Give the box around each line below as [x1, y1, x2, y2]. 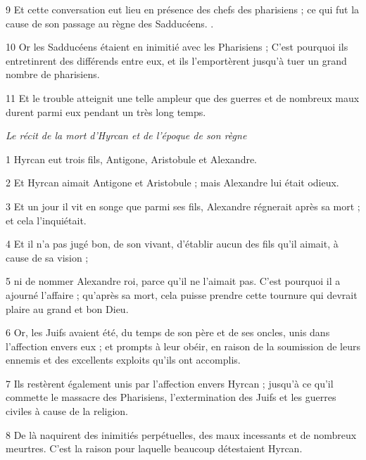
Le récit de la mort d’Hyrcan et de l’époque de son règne [6, 128, 247, 143]
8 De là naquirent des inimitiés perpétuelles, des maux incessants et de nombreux [6, 427, 357, 442]
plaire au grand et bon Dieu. [6, 301, 129, 316]
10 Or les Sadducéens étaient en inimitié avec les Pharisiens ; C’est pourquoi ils [6, 39, 348, 54]
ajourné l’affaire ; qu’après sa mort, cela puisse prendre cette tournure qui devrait [6, 287, 358, 302]
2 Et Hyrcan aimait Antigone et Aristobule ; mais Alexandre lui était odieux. [6, 175, 339, 190]
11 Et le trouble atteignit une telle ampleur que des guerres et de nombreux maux [6, 90, 360, 105]
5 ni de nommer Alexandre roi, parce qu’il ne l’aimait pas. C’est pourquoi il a [6, 274, 341, 288]
